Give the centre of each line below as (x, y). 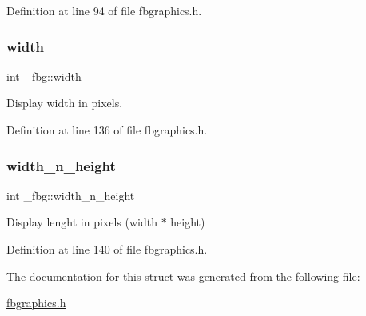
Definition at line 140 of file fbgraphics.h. (107, 249)
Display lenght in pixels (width (82, 222)
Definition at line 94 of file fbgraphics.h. (104, 10)
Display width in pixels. (65, 103)
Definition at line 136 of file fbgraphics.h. (107, 130)
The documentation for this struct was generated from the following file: (183, 276)
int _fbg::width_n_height (71, 195)
